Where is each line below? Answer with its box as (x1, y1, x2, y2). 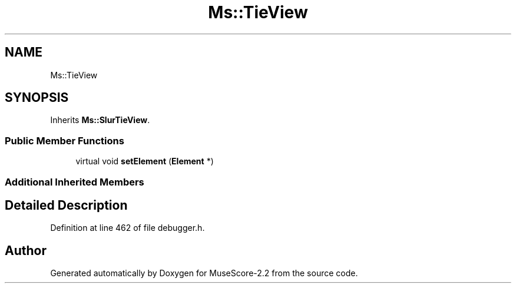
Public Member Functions (5, 134, 124, 147)
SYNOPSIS (5, 90, 69, 105)
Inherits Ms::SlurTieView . (50, 115, 150, 125)
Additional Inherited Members (5, 176, 144, 188)
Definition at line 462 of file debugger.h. (50, 223, 205, 233)
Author (5, 243, 47, 258)
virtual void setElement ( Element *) (75, 156, 214, 167)
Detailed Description (5, 197, 128, 213)
